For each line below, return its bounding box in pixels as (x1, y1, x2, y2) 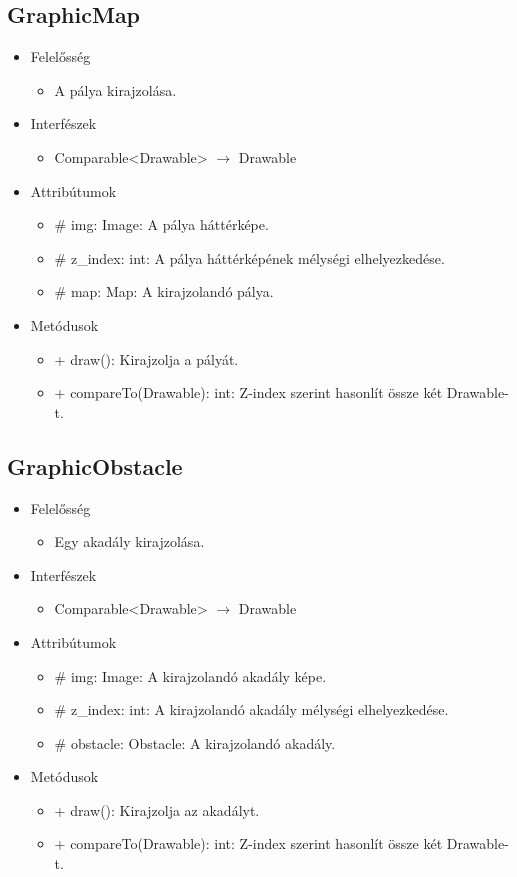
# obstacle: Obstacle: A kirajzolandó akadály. (54, 732, 336, 753)
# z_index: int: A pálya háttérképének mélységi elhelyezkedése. (54, 247, 445, 268)
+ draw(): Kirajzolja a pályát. (54, 348, 239, 369)
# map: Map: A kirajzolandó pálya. (54, 281, 274, 302)
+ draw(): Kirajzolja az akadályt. (54, 799, 260, 820)
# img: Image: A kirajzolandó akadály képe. (54, 665, 327, 686)
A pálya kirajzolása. (54, 79, 177, 100)
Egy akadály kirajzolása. (54, 531, 205, 552)
